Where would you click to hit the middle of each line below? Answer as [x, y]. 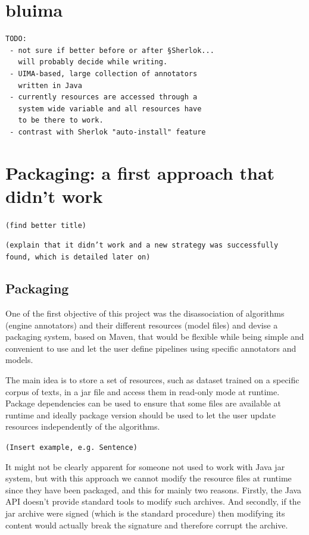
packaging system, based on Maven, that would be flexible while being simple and [155, 337]
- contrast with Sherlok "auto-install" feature [108, 132]
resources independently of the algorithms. [83, 426]
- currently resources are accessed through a [104, 97]
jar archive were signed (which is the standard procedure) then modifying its [145, 513]
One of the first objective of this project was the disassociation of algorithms [145, 313]
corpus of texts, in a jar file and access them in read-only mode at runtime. [143, 391]
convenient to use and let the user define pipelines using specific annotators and [151, 348]
